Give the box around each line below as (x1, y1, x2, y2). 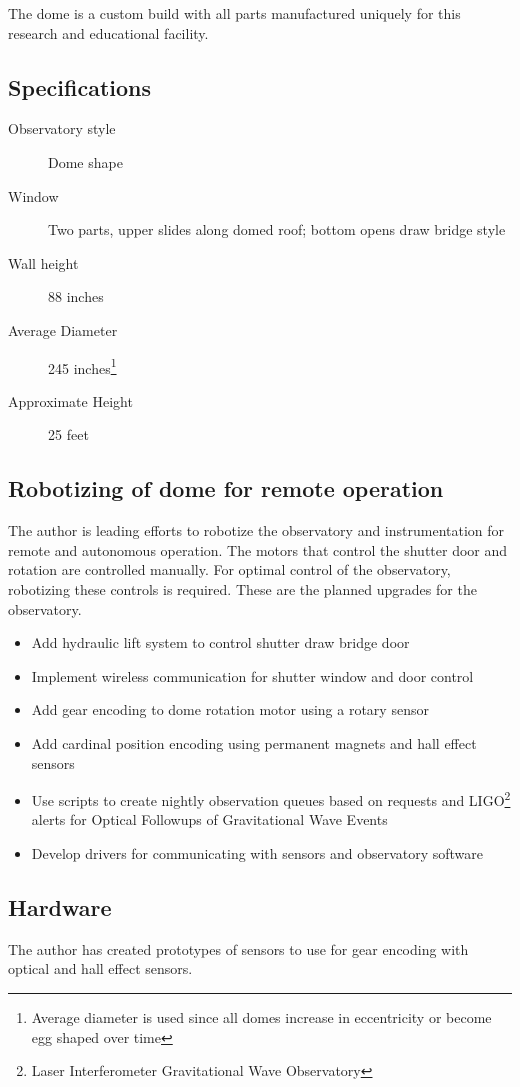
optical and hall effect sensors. (8, 958, 193, 979)
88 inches (48, 286, 104, 307)
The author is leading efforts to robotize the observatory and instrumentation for (8, 520, 505, 541)
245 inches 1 (48, 354, 117, 378)
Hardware (8, 891, 112, 922)
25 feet (48, 424, 89, 445)
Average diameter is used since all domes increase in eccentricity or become (31, 1006, 492, 1027)
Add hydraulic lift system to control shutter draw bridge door (31, 632, 410, 653)
